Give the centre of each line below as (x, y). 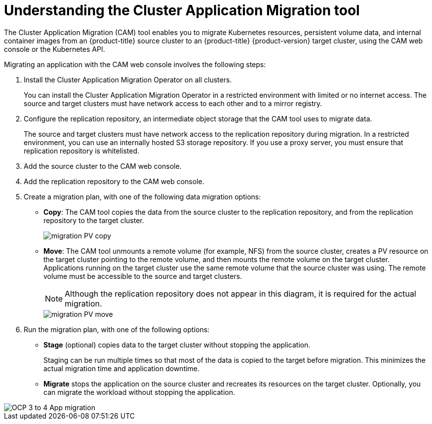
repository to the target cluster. (94, 220)
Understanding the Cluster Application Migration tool (182, 10)
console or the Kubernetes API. (55, 49)
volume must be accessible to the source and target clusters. (143, 276)
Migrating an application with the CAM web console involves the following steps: (135, 64)
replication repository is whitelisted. (82, 151)
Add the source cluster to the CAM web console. (103, 166)
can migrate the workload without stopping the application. (139, 392)
